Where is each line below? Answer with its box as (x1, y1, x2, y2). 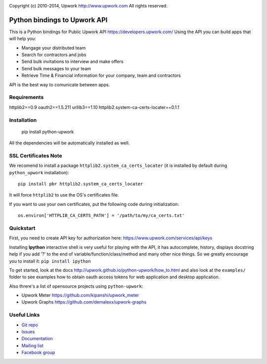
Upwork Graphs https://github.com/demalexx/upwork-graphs (21, 299, 147, 305)
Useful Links (9, 312, 40, 318)
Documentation (21, 336, 53, 342)
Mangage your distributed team (21, 45, 86, 51)
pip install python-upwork (21, 129, 74, 135)
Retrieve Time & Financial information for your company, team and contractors (21, 72, 181, 79)
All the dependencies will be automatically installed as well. (9, 140, 130, 146)
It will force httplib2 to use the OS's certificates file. (9, 192, 119, 198)
